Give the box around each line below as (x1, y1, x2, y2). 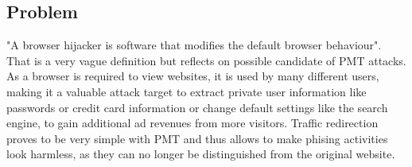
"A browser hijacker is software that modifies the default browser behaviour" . (6, 37, 382, 53)
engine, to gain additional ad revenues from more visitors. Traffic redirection (6, 115, 379, 131)
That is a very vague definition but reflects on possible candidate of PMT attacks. (6, 52, 406, 68)
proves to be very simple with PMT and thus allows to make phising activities (6, 130, 388, 146)
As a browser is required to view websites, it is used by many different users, (6, 68, 379, 84)
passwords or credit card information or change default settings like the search (6, 99, 388, 115)
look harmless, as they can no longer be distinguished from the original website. (6, 146, 395, 162)
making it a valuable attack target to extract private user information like (6, 83, 367, 99)
